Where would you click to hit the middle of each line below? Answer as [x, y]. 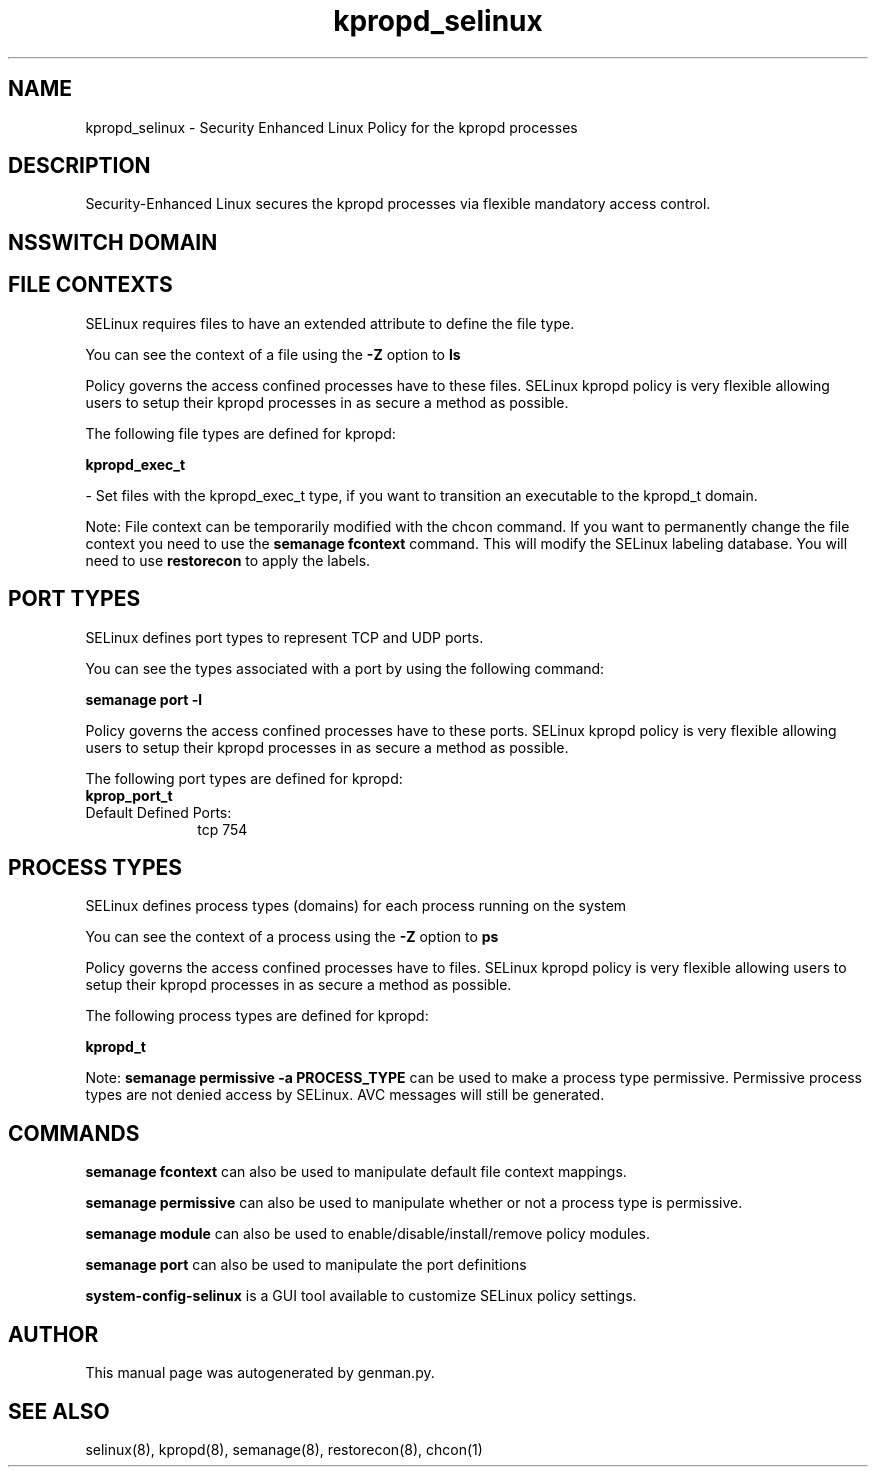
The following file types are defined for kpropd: [240, 433]
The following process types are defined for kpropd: [257, 1016]
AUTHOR [53, 1334]
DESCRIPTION [79, 166]
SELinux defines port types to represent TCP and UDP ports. [284, 637]
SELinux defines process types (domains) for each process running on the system [356, 906]
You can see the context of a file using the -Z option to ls [273, 354]
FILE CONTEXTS [90, 285]
